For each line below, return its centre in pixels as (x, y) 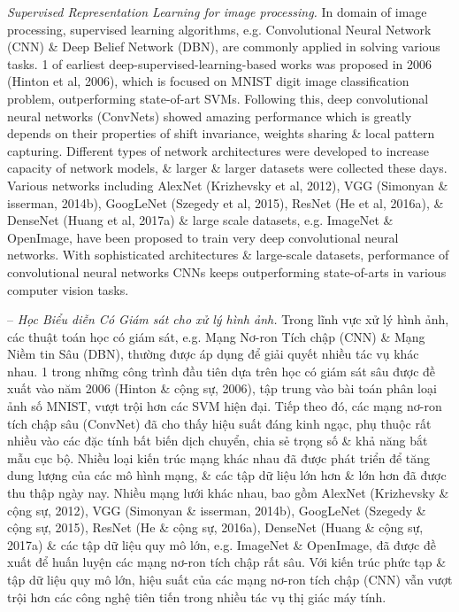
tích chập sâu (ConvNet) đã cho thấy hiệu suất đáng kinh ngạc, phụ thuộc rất (219, 423)
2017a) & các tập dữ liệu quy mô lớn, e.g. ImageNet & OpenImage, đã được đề (222, 544)
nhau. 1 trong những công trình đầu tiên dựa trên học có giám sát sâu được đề (222, 371)
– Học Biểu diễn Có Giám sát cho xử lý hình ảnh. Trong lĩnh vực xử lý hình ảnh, (228, 319)
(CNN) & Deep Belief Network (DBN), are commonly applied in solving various (224, 46)
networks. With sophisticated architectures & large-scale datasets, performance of (228, 255)
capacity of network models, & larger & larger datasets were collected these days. (227, 168)
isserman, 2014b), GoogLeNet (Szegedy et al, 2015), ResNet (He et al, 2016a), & (226, 202)
